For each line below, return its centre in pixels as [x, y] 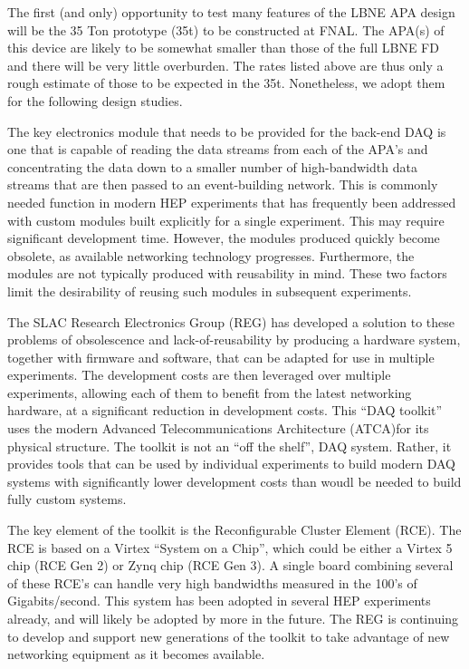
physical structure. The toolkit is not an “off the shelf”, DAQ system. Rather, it [230, 446]
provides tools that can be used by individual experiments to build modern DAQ [231, 464]
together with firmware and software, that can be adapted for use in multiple [221, 357]
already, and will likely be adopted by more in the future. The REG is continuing [233, 618]
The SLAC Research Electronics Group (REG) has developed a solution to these [231, 321]
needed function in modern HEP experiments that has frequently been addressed [232, 202]
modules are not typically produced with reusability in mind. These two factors [227, 273]
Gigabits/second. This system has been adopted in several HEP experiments [219, 601]
